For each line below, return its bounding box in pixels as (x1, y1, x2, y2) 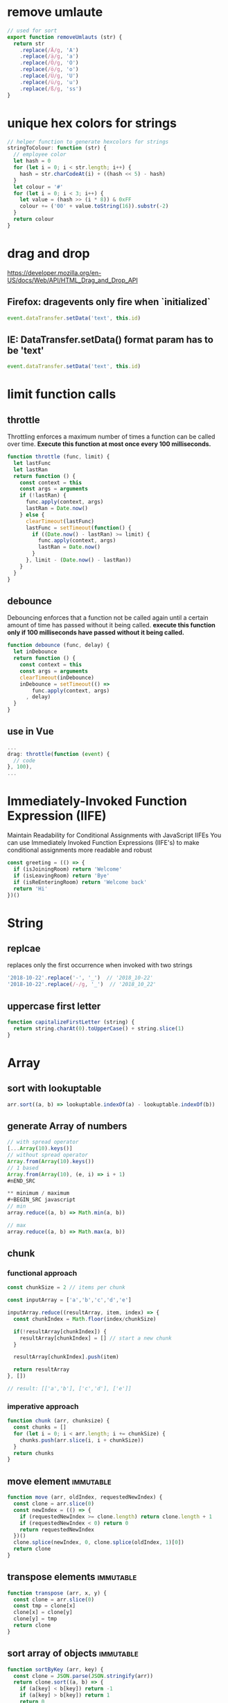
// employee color (13, 151, 67, 158)
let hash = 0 (13, 158, 51, 165)
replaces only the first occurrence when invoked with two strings (7, 961, 193, 969)
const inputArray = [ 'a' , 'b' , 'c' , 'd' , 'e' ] (7, 1297, 132, 1303)
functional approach (7, 1268, 78, 1278)
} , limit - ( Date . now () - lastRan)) (25, 557, 132, 563)
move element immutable (7, 1475, 112, 1487)
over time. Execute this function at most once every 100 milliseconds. (7, 440, 211, 448)
